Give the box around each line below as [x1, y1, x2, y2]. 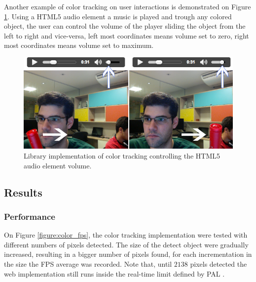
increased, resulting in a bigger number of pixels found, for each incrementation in [4, 249, 252, 259]
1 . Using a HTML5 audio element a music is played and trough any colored [4, 11, 232, 21]
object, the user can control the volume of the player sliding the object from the [4, 21, 246, 31]
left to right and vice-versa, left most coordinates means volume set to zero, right [4, 30, 249, 40]
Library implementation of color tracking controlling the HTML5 [24, 151, 220, 161]
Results [4, 184, 42, 200]
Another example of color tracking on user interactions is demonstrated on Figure [4, 1, 251, 11]
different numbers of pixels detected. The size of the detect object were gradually [4, 239, 249, 249]
